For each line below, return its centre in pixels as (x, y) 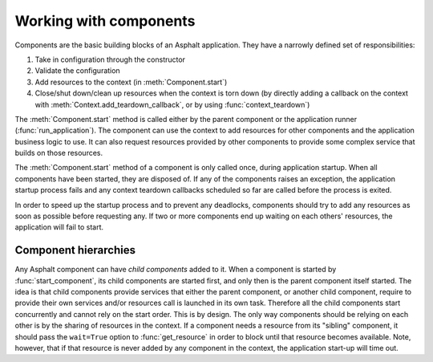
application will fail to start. (59, 227)
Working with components (105, 21)
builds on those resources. (59, 153)
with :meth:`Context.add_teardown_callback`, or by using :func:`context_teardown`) (172, 104)
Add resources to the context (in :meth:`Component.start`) (131, 82)
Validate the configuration (77, 71)
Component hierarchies (75, 250)
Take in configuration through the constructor (110, 59)
